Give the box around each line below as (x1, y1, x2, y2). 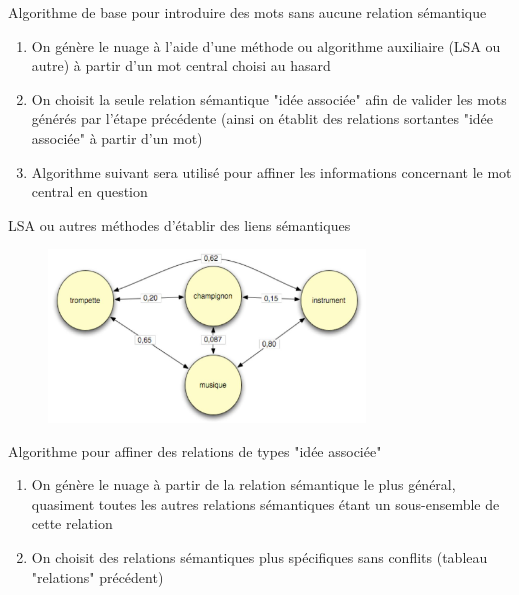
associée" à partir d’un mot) (31, 127, 203, 148)
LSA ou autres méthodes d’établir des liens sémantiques (8, 214, 351, 235)
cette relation (31, 513, 113, 534)
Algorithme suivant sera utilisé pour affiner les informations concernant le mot (31, 161, 512, 182)
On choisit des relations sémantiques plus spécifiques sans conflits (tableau (31, 546, 488, 567)
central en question (31, 181, 148, 202)
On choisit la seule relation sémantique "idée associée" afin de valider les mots (31, 88, 507, 109)
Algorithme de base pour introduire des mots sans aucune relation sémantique (8, 2, 487, 22)
